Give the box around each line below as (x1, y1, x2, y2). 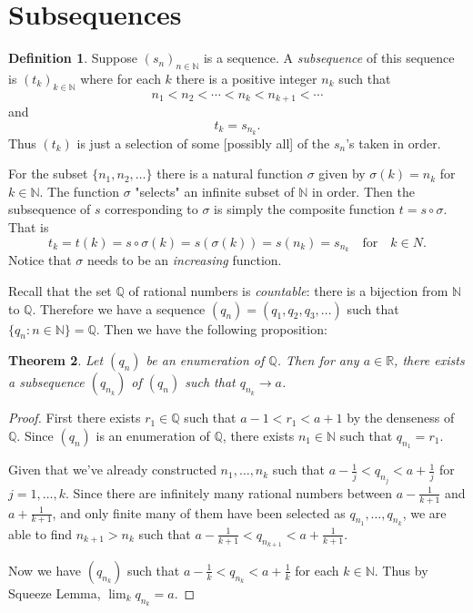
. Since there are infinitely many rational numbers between (65, 483, 393, 502)
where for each (80, 68, 161, 87)
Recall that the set (8, 281, 112, 301)
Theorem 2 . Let (8, 351, 104, 370)
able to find (8, 524, 73, 543)
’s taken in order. (346, 133, 441, 152)
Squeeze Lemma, (8, 583, 101, 602)
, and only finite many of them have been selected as (52, 503, 346, 522)
